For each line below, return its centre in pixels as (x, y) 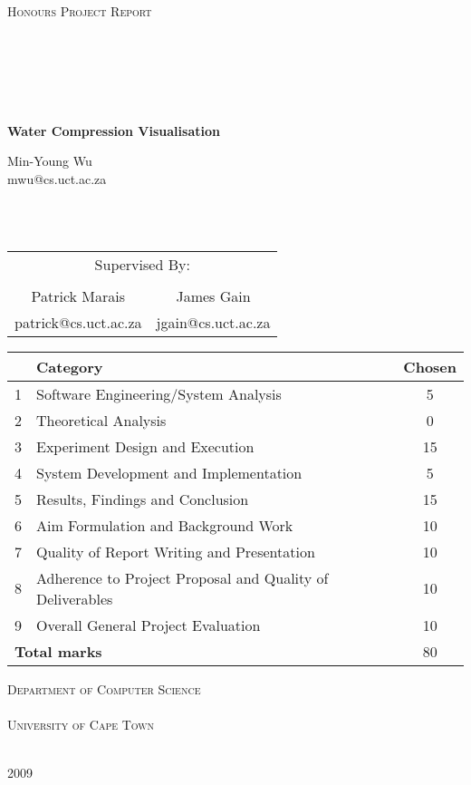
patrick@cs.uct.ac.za (78, 322)
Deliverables (75, 598)
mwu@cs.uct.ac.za (57, 178)
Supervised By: (142, 264)
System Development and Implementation (169, 472)
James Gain (213, 296)
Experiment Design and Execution (145, 446)
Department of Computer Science (104, 688)
